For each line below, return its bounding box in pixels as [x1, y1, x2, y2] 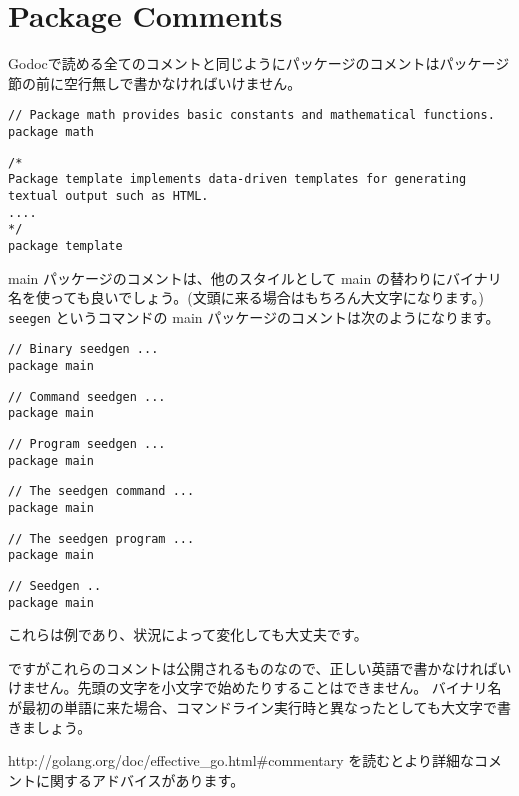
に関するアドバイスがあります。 [35, 769, 245, 790]
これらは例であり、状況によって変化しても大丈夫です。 [8, 624, 368, 645]
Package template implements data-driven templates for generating [8, 172, 467, 187]
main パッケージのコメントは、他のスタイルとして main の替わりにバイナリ [8, 267, 502, 288]
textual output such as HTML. [8, 188, 209, 203]
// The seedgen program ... [8, 531, 195, 546]
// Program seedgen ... [8, 437, 166, 452]
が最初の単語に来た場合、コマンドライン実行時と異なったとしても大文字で [8, 697, 497, 718]
